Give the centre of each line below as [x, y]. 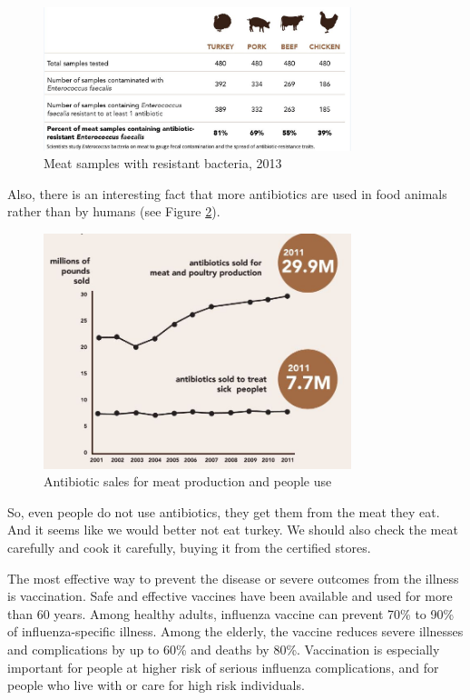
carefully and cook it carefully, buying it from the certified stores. [189, 548]
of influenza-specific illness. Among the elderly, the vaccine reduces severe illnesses [235, 631]
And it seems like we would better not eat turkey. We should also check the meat [233, 530]
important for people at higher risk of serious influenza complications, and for [223, 667]
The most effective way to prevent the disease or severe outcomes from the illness [233, 578]
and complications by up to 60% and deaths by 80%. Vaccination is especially [224, 650]
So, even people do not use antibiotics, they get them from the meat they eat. [224, 511]
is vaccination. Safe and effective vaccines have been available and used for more [230, 596]
